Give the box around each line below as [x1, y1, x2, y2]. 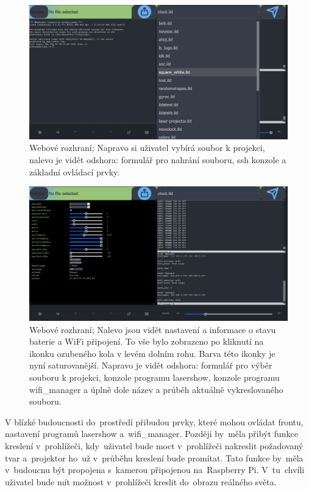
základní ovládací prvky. [29, 165, 120, 178]
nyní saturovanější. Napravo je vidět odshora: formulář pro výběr [29, 359, 272, 372]
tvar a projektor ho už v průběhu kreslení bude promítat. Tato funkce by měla [5, 451, 304, 464]
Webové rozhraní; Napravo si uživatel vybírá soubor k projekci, [29, 141, 265, 154]
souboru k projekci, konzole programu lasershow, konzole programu [29, 371, 280, 384]
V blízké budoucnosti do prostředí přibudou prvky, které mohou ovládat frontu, [5, 415, 304, 428]
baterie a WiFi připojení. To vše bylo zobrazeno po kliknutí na [29, 335, 264, 348]
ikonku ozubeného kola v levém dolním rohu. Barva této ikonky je [29, 347, 275, 359]
